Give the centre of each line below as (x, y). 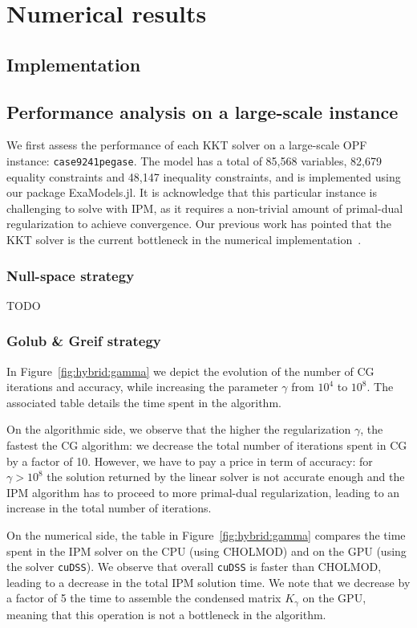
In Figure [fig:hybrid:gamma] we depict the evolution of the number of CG (190, 371)
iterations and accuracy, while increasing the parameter (142, 387)
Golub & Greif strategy (84, 341)
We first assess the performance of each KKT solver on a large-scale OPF (187, 145)
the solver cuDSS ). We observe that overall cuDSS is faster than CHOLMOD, (194, 567)
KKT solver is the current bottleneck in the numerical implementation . (184, 239)
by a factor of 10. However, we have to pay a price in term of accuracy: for (190, 461)
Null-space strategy (71, 275)
